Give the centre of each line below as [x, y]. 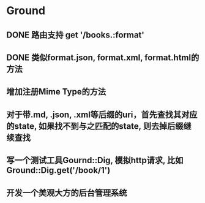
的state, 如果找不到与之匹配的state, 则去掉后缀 [95, 126]
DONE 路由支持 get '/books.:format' [76, 35]
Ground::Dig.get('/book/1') [58, 170]
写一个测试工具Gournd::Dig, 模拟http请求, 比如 [95, 160]
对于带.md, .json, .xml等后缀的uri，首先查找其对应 [102, 114]
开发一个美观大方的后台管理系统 [67, 193]
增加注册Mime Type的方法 [56, 92]
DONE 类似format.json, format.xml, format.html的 [103, 57]
